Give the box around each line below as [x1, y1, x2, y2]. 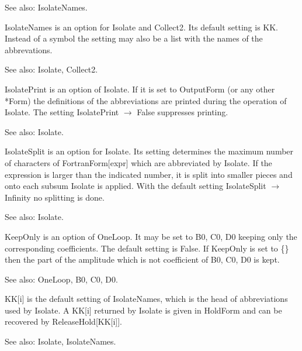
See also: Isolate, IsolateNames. [5, 335, 116, 347]
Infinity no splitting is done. [5, 191, 105, 203]
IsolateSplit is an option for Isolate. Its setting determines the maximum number [5, 145, 294, 157]
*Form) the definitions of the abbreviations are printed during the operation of [5, 94, 287, 106]
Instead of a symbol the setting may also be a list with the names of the [5, 32, 263, 44]
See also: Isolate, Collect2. [5, 63, 98, 75]
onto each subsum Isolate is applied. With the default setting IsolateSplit [5, 180, 266, 192]
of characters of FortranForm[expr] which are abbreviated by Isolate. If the [5, 156, 272, 168]
